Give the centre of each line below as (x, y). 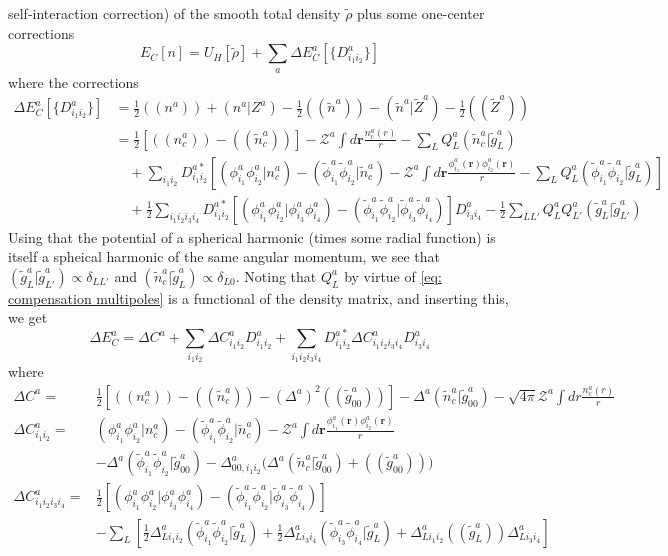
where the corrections (73, 81)
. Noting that (276, 275)
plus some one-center (421, 13)
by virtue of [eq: (393, 275)
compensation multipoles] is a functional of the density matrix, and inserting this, (258, 297)
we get (28, 317)
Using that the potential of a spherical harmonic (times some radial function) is (252, 236)
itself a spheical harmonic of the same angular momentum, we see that (224, 256)
